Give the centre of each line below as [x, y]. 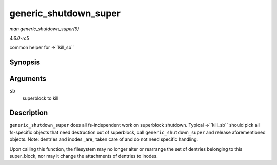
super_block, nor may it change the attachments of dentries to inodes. [84, 156]
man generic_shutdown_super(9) [44, 29]
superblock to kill [41, 98]
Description [29, 113]
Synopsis [25, 62]
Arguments [28, 79]
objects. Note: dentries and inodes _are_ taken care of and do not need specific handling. [104, 139]
